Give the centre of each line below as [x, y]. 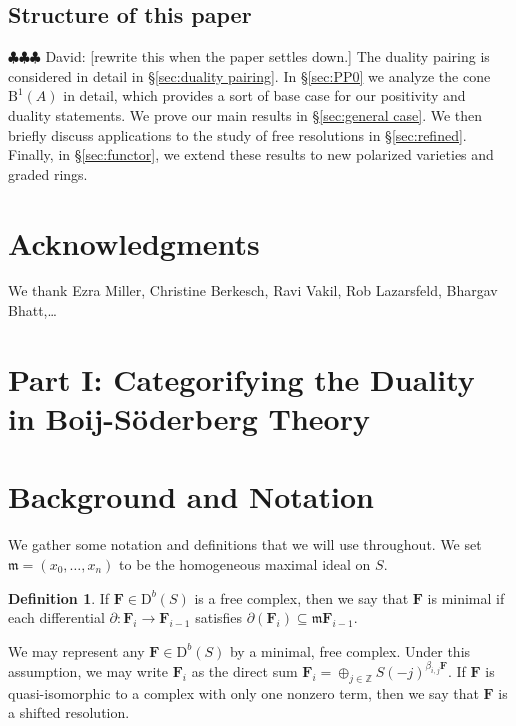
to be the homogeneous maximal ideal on [245, 563]
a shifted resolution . [69, 712]
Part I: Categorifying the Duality [241, 378]
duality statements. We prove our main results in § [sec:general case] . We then [245, 114]
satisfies [219, 617]
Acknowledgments [134, 242]
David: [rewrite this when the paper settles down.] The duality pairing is [267, 56]
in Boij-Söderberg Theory [189, 418]
